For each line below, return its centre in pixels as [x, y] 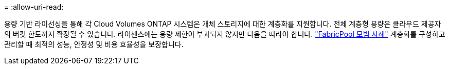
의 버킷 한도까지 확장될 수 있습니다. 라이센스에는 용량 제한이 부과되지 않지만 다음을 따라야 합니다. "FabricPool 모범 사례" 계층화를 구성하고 [225, 34]
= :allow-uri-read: [34, 7]
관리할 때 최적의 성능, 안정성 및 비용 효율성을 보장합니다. [94, 44]
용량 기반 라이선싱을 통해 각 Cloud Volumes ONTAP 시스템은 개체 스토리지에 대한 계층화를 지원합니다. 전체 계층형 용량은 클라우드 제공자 [223, 24]
